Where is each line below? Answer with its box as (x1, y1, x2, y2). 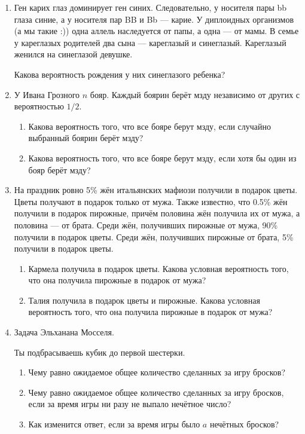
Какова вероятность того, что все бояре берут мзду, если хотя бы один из (28, 151, 297, 164)
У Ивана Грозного (14, 88, 80, 100)
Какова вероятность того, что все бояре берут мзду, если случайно (28, 120, 272, 132)
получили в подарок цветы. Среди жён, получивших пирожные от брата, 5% (14, 230, 294, 243)
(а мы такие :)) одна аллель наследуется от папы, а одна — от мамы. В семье (14, 25, 299, 37)
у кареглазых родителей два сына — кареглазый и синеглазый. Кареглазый (14, 36, 286, 48)
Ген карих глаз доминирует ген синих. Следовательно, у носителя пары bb (14, 1, 287, 13)
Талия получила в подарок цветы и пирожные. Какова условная (28, 294, 260, 306)
